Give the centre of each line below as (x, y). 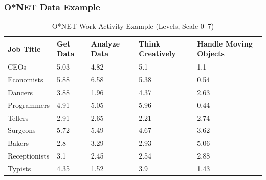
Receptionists (29, 156)
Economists (26, 80)
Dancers (20, 92)
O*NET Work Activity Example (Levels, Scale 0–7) (133, 26)
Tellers (18, 117)
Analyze (105, 43)
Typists (19, 168)
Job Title (24, 48)
